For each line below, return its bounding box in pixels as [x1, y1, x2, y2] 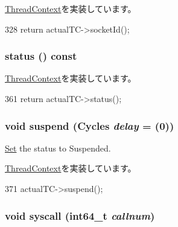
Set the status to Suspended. [5, 141, 111, 154]
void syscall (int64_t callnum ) [5, 208, 155, 223]
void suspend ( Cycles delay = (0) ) [5, 118, 174, 133]
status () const [5, 48, 77, 63]
